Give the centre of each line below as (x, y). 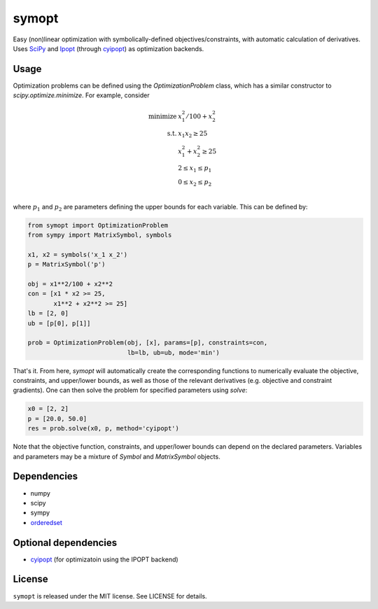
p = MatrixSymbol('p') (66, 265)
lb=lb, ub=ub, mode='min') (173, 352)
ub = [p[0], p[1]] (59, 323)
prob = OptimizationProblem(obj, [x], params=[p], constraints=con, (148, 343)
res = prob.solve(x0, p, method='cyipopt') (104, 428)
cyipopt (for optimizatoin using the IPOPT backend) (104, 559)
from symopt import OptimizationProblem (98, 225)
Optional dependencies (65, 542)
